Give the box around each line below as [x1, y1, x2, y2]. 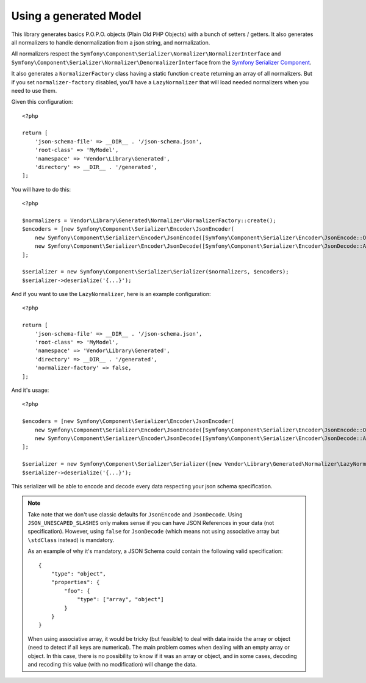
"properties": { [51, 579, 100, 586]
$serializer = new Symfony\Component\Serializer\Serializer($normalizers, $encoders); [22, 269, 289, 275]
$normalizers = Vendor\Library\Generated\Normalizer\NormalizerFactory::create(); [22, 217, 276, 224]
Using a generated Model [11, 9, 142, 23]
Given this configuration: [11, 98, 73, 106]
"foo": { [64, 587, 90, 594]
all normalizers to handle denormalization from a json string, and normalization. [11, 38, 210, 46]
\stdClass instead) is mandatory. [27, 536, 115, 543]
